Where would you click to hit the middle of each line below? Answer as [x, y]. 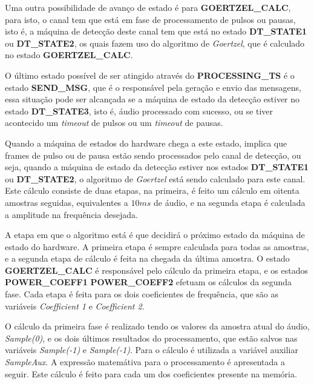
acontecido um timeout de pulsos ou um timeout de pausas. [114, 123]
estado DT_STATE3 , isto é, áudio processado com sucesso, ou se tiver [139, 111]
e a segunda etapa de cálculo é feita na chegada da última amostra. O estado [147, 258]
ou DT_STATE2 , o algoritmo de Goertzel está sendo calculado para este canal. [155, 178]
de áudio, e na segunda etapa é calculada [229, 202]
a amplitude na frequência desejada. [71, 214]
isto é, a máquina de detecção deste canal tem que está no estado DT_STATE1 [156, 31]
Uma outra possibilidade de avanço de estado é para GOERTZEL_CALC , [148, 7]
